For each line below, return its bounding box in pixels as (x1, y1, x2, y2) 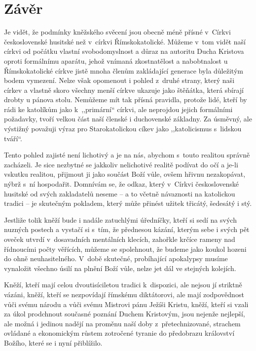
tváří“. (4, 133, 22, 143)
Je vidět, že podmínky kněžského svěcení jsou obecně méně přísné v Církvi (4, 27, 231, 37)
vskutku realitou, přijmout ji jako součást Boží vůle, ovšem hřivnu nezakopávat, (4, 169, 246, 179)
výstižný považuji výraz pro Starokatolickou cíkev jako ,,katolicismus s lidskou (4, 123, 242, 134)
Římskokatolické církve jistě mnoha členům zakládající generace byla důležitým (4, 65, 243, 76)
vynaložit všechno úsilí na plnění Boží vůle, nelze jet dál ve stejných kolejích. (4, 263, 236, 273)
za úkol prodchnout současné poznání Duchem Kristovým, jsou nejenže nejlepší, (4, 309, 245, 319)
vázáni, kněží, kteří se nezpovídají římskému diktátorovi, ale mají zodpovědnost (4, 289, 244, 299)
